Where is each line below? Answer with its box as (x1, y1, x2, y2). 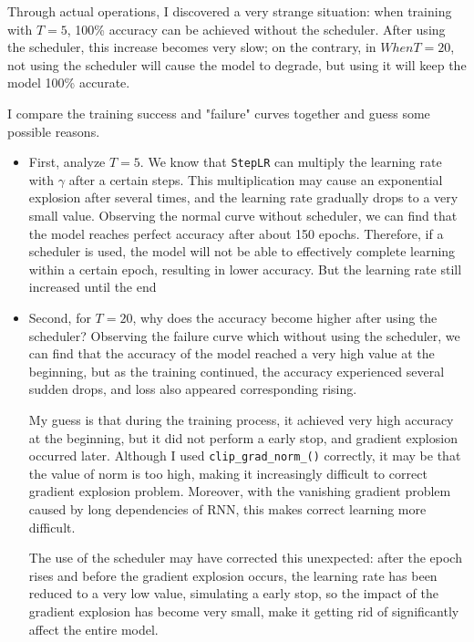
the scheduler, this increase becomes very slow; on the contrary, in (7, 37, 376, 57)
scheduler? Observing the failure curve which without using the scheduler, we (28, 326, 460, 345)
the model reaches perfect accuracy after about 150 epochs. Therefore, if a (28, 223, 444, 243)
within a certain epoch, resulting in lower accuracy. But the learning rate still (28, 259, 462, 278)
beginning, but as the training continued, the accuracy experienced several (28, 361, 445, 380)
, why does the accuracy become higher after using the (132, 307, 438, 326)
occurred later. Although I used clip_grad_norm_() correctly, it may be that (28, 446, 461, 465)
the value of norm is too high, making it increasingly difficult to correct (28, 463, 428, 482)
